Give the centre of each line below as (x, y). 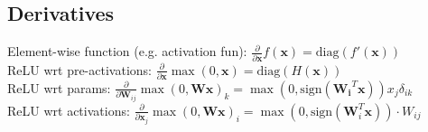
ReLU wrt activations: (69, 110)
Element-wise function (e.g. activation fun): (127, 51)
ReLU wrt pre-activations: (79, 69)
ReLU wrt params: (59, 87)
